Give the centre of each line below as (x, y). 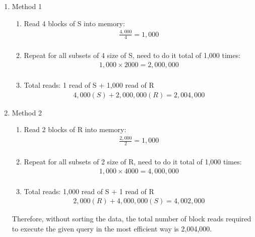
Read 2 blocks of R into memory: (75, 129)
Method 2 (27, 112)
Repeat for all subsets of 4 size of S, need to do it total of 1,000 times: (132, 55)
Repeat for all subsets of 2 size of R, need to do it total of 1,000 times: (133, 162)
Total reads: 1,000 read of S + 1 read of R (89, 191)
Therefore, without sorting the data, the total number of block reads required (132, 219)
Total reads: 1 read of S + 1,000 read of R (89, 85)
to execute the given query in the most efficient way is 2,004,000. (112, 228)
